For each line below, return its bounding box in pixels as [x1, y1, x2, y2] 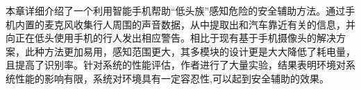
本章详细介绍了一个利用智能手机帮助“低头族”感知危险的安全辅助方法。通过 [6, 3, 346, 17]
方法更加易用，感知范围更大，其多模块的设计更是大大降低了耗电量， [44, 44, 355, 58]
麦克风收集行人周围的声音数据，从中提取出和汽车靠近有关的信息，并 [44, 17, 355, 31]
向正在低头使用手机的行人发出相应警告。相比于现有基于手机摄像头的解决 [6, 30, 336, 45]
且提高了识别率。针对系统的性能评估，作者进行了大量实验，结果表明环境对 [6, 57, 346, 72]
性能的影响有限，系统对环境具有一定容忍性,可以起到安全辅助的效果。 [15, 71, 329, 85]
